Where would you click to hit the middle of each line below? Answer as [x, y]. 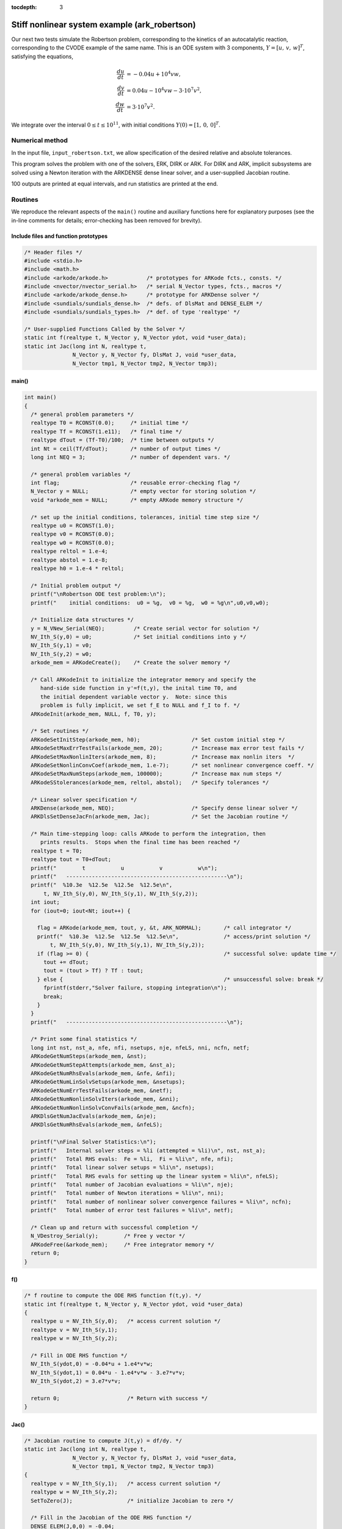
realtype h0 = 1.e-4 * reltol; [78, 568]
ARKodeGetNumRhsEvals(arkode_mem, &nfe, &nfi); [103, 1074]
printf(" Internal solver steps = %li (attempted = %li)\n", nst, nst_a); [148, 1150]
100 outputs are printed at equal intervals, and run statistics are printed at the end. [115, 183]
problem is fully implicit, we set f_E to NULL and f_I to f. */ [140, 705]
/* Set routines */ [60, 731]
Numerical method [40, 141]
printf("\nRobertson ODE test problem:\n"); [98, 594]
